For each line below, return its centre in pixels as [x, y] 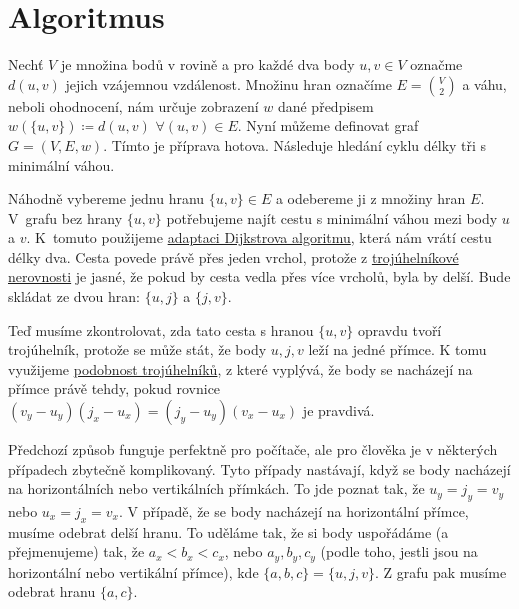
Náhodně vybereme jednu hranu [106, 198]
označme [436, 64]
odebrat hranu [52, 591]
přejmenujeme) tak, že [76, 551]
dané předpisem [325, 105]
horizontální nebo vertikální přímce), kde [133, 571]
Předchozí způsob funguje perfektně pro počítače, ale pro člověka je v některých [253, 449]
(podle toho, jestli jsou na [399, 551]
